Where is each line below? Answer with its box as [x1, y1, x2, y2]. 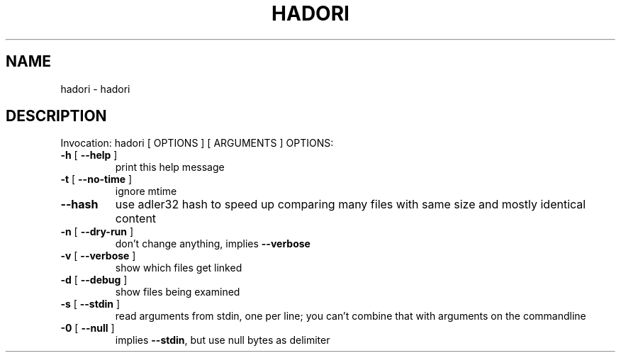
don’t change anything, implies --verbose [115, 237, 310, 250]
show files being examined [115, 286, 240, 298]
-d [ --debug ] [60, 274, 128, 286]
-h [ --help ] [60, 149, 118, 162]
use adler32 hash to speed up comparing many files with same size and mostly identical [115, 197, 586, 212]
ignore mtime [115, 185, 177, 198]
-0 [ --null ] [60, 322, 115, 335]
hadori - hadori [60, 82, 130, 95]
